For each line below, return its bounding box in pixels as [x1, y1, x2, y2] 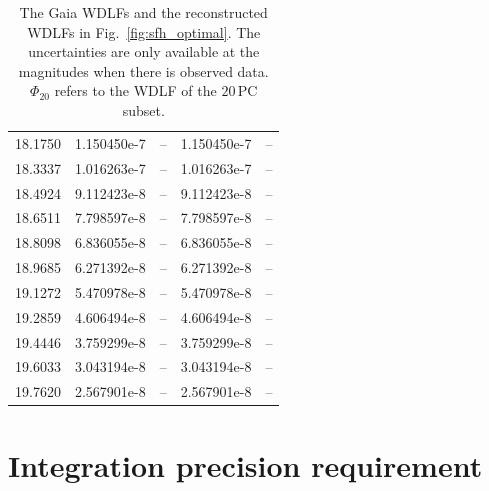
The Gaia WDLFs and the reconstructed [19, 2, 268, 22]
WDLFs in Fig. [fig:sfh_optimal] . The [27, 21, 261, 42]
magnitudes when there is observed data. [18, 60, 269, 81]
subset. [122, 99, 165, 120]
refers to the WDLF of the [54, 80, 217, 101]
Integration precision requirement [8, 444, 483, 485]
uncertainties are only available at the [28, 41, 260, 62]
